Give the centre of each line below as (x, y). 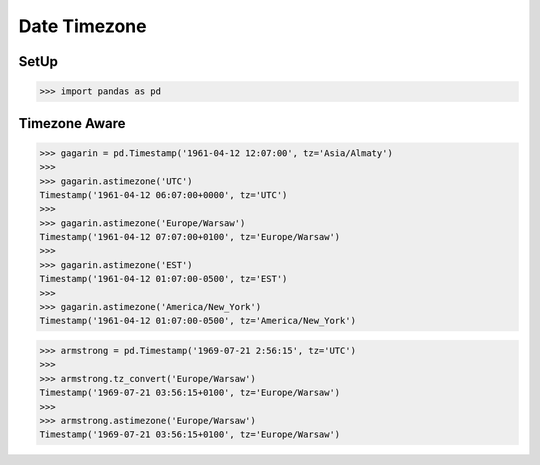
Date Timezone (82, 26)
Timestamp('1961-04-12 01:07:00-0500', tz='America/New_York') (198, 321)
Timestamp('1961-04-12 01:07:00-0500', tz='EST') (163, 279)
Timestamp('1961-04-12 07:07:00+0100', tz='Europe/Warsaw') (190, 237)
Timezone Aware (72, 123)
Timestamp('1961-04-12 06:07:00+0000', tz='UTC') (163, 194)
